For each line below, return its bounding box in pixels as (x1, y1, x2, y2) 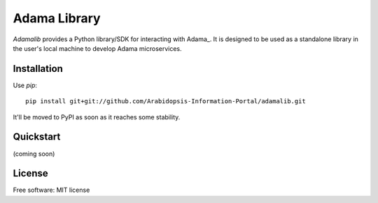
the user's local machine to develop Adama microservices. (13, 44, 182, 52)
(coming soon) (13, 149, 55, 158)
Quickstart (13, 131, 61, 143)
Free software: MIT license (13, 186, 90, 195)
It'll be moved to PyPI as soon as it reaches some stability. (13, 112, 181, 121)
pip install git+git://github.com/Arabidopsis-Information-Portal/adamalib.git (25, 98, 306, 105)
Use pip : (13, 81, 38, 89)
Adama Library (13, 10, 101, 26)
